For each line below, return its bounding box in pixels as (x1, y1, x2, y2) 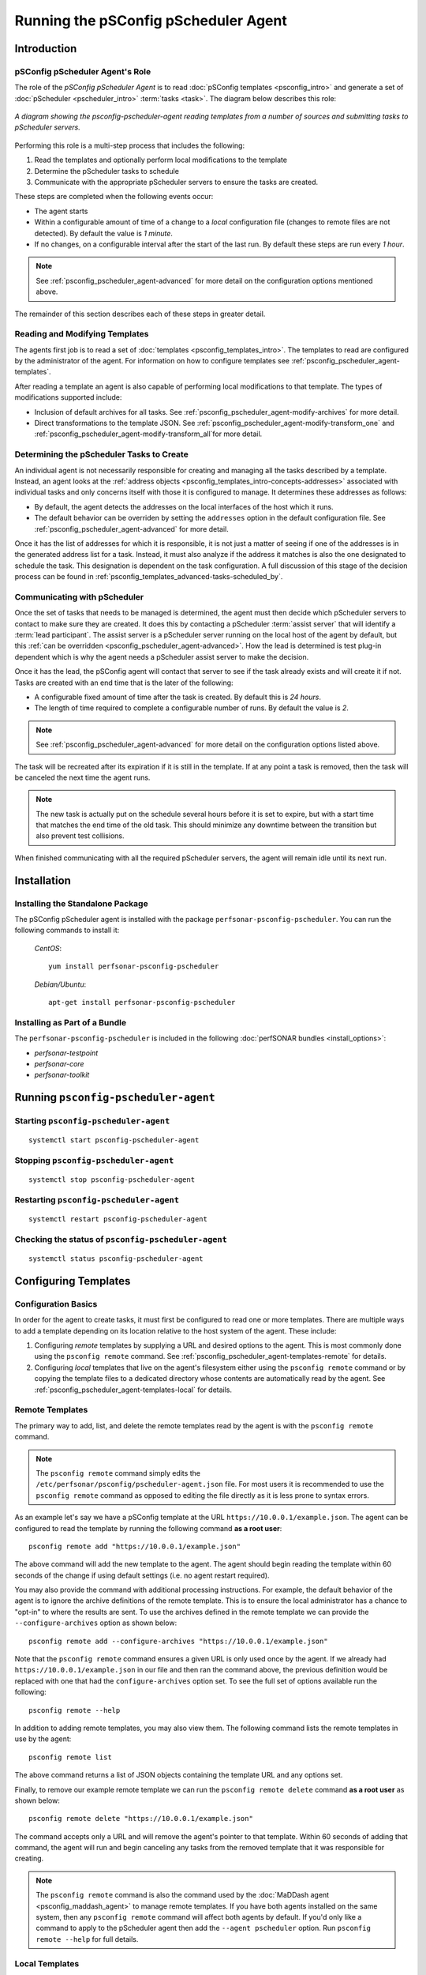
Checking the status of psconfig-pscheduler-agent (14, 1233, 228, 1244)
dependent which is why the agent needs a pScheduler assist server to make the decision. (14, 652, 309, 661)
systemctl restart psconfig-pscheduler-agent (28, 1215, 208, 1224)
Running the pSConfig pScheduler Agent (14, 12, 287, 29)
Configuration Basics (14, 1298, 98, 1309)
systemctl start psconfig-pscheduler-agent (28, 1136, 200, 1145)
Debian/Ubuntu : (34, 980, 87, 989)
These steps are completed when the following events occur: (14, 192, 214, 201)
